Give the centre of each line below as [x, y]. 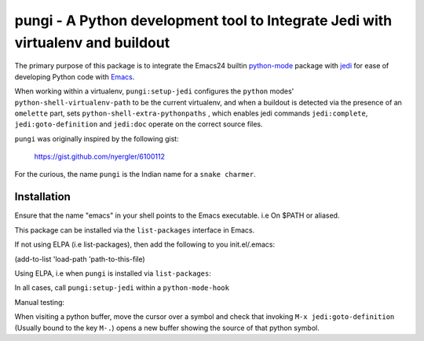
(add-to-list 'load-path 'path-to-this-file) [80, 258]
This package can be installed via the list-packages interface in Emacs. [135, 230]
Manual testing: [40, 302]
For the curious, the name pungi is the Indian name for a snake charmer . [135, 174]
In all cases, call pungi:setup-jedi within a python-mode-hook [122, 288]
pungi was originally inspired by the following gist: [97, 138]
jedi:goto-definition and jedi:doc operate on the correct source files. [139, 124]
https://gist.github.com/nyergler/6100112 [99, 156]
